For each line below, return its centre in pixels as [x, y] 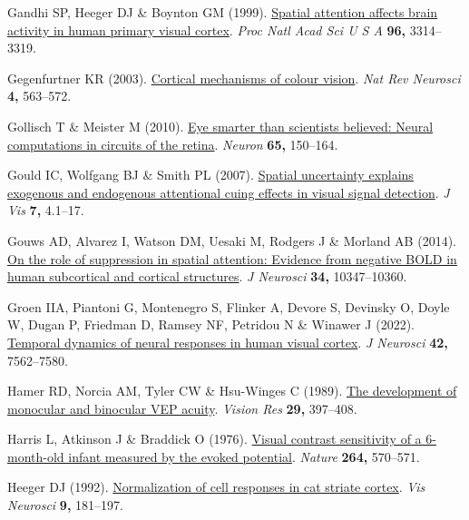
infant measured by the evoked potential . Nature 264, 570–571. [244, 456]
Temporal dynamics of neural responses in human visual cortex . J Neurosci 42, [228, 342]
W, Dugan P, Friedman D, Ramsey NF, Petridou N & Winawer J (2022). [211, 324]
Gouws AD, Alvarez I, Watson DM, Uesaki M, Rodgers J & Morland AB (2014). [232, 240]
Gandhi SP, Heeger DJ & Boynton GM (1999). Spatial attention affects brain [223, 12]
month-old [36, 456]
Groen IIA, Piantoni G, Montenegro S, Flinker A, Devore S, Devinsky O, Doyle [229, 306]
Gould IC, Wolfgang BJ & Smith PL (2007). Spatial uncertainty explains [210, 175]
